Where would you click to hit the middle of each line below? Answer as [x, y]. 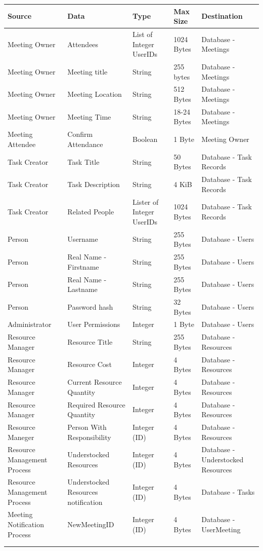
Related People [91, 212]
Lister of [146, 201]
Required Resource [96, 404]
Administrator [30, 324]
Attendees [83, 44]
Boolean [145, 139]
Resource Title [90, 342]
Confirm [80, 134]
